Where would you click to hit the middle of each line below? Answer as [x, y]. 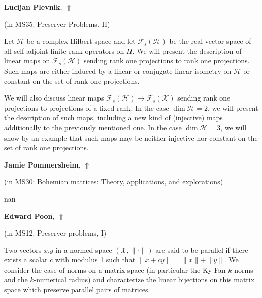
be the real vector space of [210, 41]
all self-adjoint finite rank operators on [64, 51]
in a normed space [84, 250]
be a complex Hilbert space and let [81, 41]
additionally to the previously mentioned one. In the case [93, 127]
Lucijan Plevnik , [33, 7]
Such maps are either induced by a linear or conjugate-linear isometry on [118, 70]
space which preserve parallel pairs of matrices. [77, 290]
